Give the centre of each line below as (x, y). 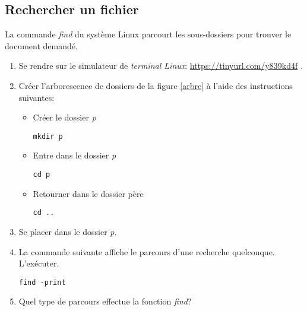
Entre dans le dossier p (75, 155)
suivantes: (37, 97)
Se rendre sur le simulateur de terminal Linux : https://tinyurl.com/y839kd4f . (161, 66)
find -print (42, 282)
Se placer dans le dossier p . (68, 231)
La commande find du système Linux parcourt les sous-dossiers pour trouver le (148, 34)
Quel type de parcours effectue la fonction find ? (105, 301)
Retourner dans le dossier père (88, 193)
